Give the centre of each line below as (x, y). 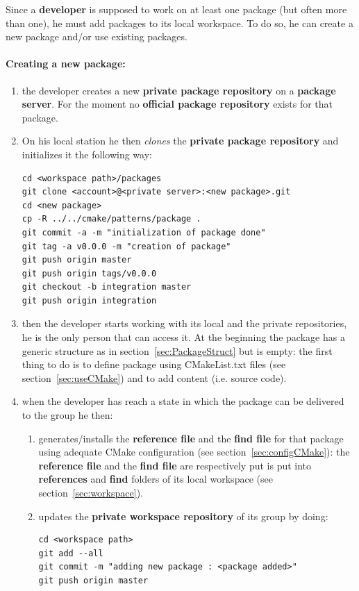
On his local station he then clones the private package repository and (180, 141)
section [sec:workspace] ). (91, 493)
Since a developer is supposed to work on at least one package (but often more (176, 9)
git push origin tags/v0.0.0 (89, 273)
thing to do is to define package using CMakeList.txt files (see (154, 364)
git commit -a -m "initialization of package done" (144, 232)
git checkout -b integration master (107, 287)
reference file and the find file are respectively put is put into (175, 465)
